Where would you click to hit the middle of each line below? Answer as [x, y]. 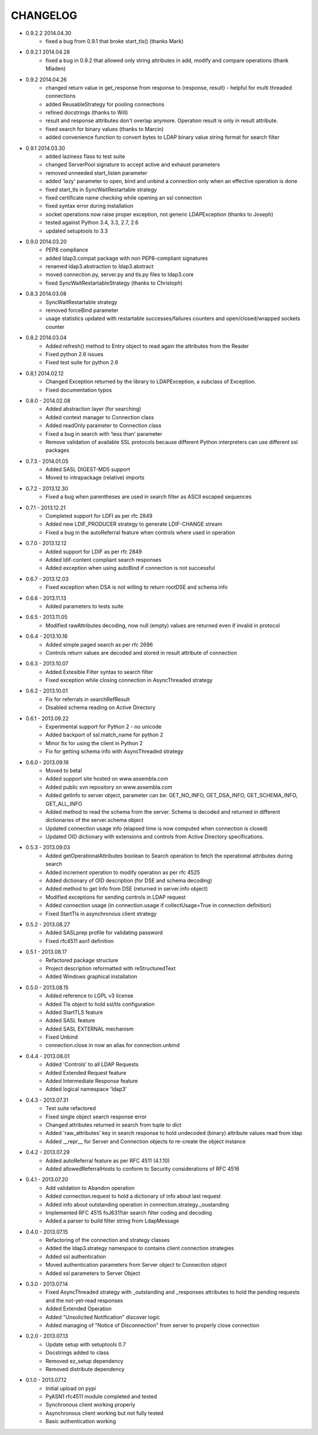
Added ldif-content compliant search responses [104, 560]
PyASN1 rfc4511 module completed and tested [101, 1397]
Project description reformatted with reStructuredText [111, 968]
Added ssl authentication [76, 1256]
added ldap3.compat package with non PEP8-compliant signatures [127, 258]
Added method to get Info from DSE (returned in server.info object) [127, 889]
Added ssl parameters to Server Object [93, 1273]
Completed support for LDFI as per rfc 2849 [99, 516]
